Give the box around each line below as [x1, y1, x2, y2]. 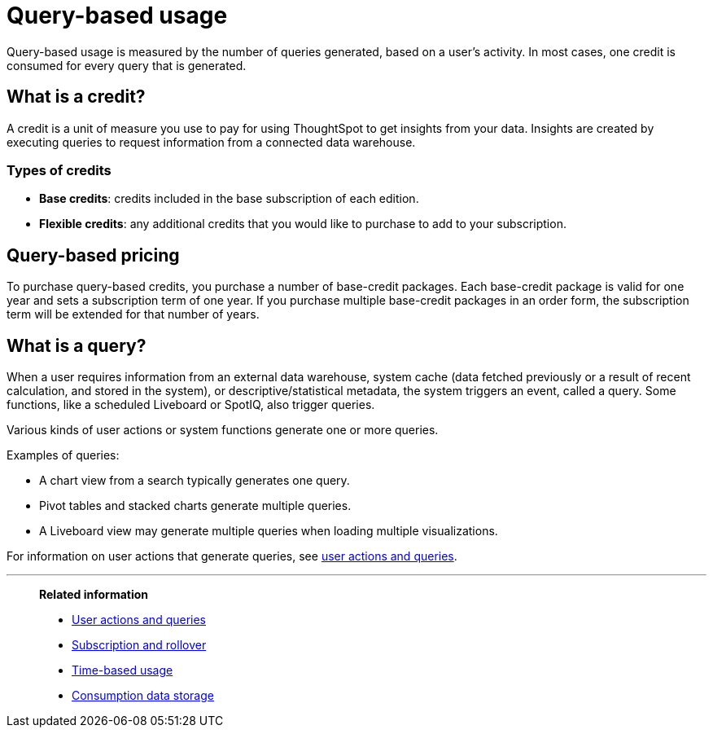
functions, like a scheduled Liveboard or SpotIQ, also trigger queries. [7, 398, 375, 412]
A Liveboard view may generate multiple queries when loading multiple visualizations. [39, 524, 498, 538]
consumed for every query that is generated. [7, 58, 247, 73]
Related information [39, 587, 149, 602]
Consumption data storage [72, 688, 214, 703]
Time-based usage [72, 663, 173, 678]
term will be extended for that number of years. [7, 307, 260, 322]
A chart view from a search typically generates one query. [39, 473, 350, 488]
